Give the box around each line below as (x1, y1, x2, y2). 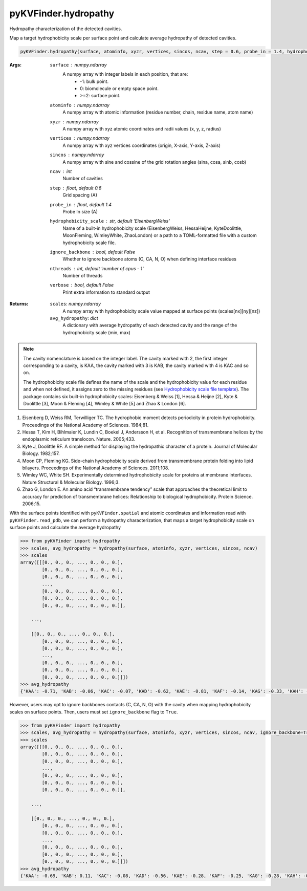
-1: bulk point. (80, 78, 109, 84)
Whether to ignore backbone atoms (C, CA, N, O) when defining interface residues (62, 256, 236, 262)
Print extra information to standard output (62, 289, 150, 295)
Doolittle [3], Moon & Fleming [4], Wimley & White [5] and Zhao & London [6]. (23, 400, 186, 406)
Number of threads (62, 273, 103, 279)
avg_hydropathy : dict (50, 315, 98, 321)
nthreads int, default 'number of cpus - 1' (50, 265, 144, 271)
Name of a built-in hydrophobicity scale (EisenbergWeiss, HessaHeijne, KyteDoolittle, (62, 225, 243, 231)
